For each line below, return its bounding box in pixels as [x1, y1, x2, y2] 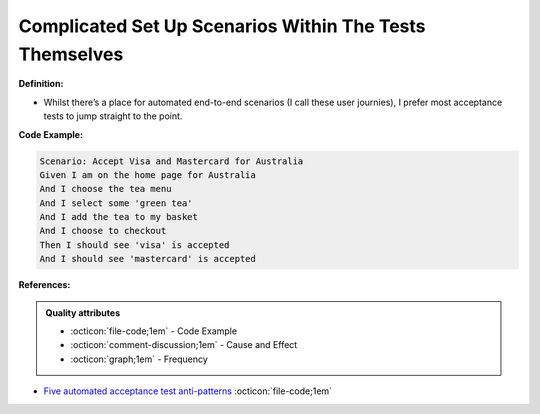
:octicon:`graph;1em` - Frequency [70, 353, 209, 365]
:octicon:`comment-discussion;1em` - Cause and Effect [70, 339, 298, 351]
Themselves [18, 43, 124, 65]
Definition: [18, 78, 64, 90]
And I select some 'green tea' [39, 197, 194, 209]
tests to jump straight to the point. [43, 110, 183, 122]
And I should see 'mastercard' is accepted [39, 253, 257, 265]
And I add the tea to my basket [39, 211, 199, 223]
